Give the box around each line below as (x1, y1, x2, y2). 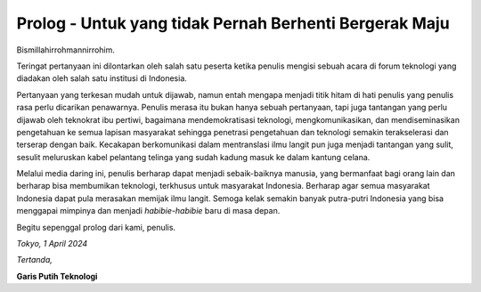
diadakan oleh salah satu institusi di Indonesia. (16, 73, 187, 84)
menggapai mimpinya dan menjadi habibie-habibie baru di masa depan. (16, 206, 281, 216)
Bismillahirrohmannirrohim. (16, 45, 116, 55)
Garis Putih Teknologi (16, 271, 98, 281)
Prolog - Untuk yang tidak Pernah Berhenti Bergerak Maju (16, 13, 450, 33)
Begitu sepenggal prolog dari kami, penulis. (16, 222, 176, 232)
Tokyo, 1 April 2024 (16, 239, 88, 249)
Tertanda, (16, 255, 53, 265)
